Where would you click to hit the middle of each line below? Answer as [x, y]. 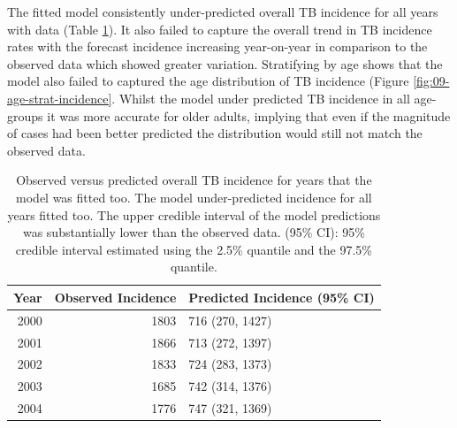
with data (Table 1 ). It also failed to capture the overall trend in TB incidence [220, 29]
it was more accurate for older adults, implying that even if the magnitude [249, 115]
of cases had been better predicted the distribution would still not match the [215, 133]
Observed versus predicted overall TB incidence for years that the [194, 180]
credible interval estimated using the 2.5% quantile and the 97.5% [194, 249]
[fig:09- [431, 81]
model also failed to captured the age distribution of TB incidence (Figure [208, 81]
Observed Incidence [115, 297]
